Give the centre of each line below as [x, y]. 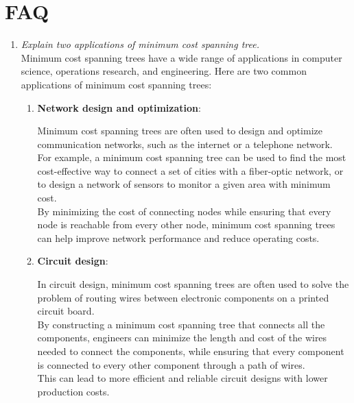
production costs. [73, 391]
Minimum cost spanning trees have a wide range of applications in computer [181, 57]
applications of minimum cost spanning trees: [116, 84]
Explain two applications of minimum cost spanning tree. [140, 44]
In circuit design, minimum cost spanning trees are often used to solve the [193, 284]
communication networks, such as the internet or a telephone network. [185, 144]
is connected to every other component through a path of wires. [171, 364]
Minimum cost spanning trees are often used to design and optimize [180, 131]
